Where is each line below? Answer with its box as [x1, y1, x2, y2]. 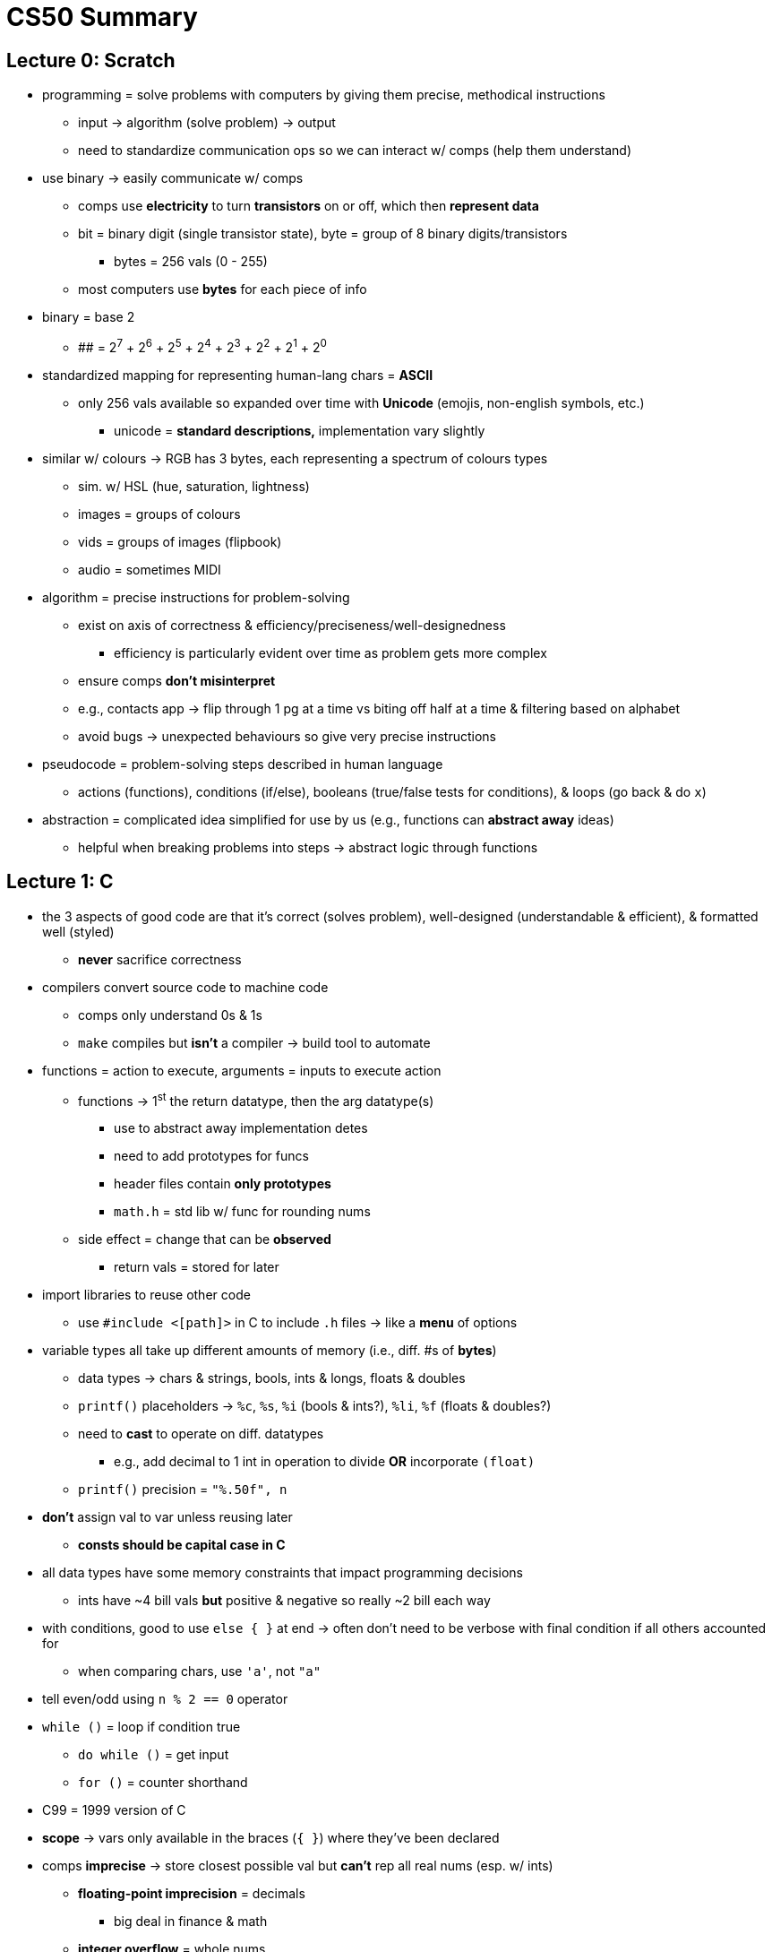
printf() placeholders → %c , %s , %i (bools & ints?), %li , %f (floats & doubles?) [78, 1398, 552, 1414]
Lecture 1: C [6, 870, 114, 894]
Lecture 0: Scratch [6, 48, 176, 72]
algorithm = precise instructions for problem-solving [42, 589, 350, 605]
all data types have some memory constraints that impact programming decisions [42, 1565, 523, 1581]
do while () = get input [78, 1747, 229, 1763]
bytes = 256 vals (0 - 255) [114, 254, 268, 270]
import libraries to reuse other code [42, 1287, 251, 1303]
